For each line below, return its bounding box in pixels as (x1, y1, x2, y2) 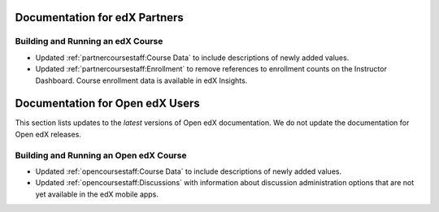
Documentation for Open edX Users (15, 97, 200, 110)
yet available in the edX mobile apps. (35, 189, 159, 199)
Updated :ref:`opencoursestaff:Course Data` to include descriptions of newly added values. (35, 167, 341, 176)
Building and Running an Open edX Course (15, 149, 187, 161)
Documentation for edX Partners (15, 11, 185, 24)
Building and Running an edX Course (15, 36, 163, 47)
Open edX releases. (15, 129, 81, 139)
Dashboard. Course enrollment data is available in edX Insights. (35, 76, 248, 85)
